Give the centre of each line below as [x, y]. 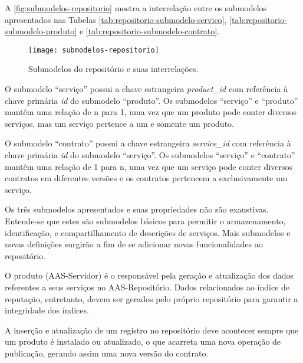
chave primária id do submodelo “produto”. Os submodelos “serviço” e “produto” [151, 100]
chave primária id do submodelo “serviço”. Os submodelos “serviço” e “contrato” [150, 155]
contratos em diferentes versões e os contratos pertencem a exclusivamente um [146, 178]
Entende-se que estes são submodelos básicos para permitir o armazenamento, [145, 220]
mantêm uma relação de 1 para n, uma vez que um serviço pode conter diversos [149, 166]
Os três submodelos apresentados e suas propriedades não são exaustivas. [137, 209]
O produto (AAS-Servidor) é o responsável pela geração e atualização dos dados [149, 275]
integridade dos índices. [47, 310]
